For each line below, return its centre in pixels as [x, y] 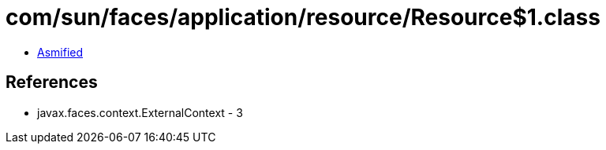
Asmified [60, 52]
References [52, 82]
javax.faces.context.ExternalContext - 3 [140, 112]
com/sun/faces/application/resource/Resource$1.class [303, 17]
